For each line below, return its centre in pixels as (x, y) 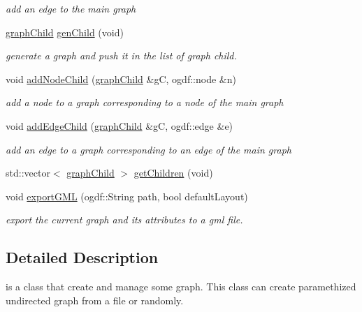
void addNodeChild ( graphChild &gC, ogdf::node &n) (121, 79)
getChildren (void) (173, 173)
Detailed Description (82, 257)
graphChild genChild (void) (65, 32)
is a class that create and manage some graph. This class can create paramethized (181, 287)
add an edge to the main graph (71, 8)
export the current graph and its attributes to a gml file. (124, 220)
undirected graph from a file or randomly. (95, 300)
